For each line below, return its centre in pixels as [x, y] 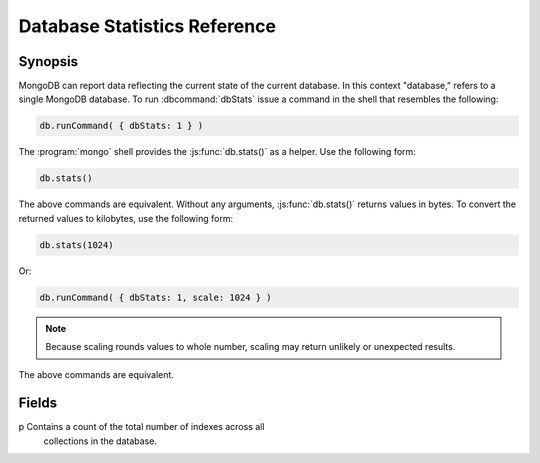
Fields [38, 403]
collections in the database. [100, 441]
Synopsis [48, 61]
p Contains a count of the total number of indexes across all [141, 427]
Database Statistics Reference [147, 26]
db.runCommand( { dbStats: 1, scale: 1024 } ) [155, 297]
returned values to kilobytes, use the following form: [126, 218]
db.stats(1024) [76, 244]
